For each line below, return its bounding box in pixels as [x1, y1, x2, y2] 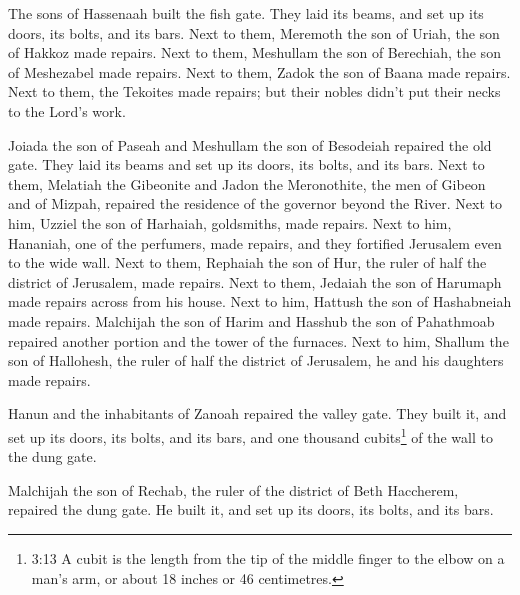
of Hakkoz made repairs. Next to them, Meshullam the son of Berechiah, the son [8, 42, 501, 63]
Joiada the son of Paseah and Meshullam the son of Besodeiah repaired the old [8, 134, 492, 155]
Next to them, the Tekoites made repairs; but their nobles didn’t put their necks [8, 81, 501, 102]
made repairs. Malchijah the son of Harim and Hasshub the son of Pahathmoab [8, 310, 495, 331]
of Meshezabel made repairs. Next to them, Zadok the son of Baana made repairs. [8, 61, 511, 82]
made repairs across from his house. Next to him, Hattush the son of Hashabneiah [8, 291, 512, 312]
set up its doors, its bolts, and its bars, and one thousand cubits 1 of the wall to [8, 423, 493, 447]
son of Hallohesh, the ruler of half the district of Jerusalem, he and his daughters [8, 350, 504, 371]
